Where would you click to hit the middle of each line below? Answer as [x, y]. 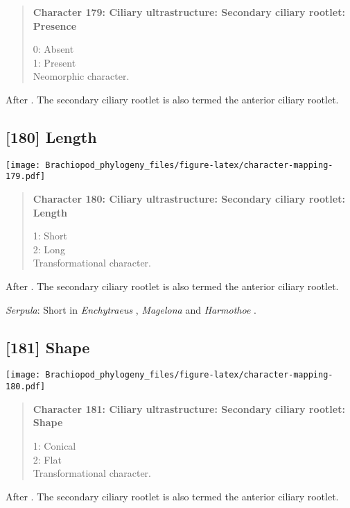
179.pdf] [26, 177]
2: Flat [47, 459]
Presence [55, 25]
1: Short [50, 236]
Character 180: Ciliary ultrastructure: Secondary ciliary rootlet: [189, 199]
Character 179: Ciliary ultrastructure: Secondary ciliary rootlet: [189, 12]
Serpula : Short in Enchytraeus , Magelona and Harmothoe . [131, 309]
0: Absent [53, 49]
